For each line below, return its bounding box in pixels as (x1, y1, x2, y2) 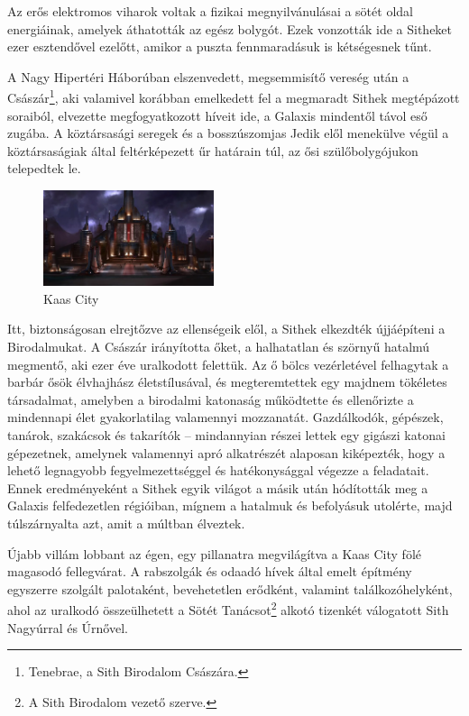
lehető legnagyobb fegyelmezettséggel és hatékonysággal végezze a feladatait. (7, 461, 429, 480)
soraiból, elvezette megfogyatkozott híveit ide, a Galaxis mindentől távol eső (7, 106, 428, 124)
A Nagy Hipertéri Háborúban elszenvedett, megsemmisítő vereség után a (7, 67, 409, 86)
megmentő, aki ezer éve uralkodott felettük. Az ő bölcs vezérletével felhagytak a (7, 354, 449, 373)
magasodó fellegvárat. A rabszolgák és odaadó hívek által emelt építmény (7, 562, 412, 581)
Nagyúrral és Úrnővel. (7, 618, 128, 637)
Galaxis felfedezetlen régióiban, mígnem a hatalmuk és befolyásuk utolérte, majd (7, 496, 453, 515)
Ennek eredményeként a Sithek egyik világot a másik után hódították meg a (7, 478, 428, 497)
